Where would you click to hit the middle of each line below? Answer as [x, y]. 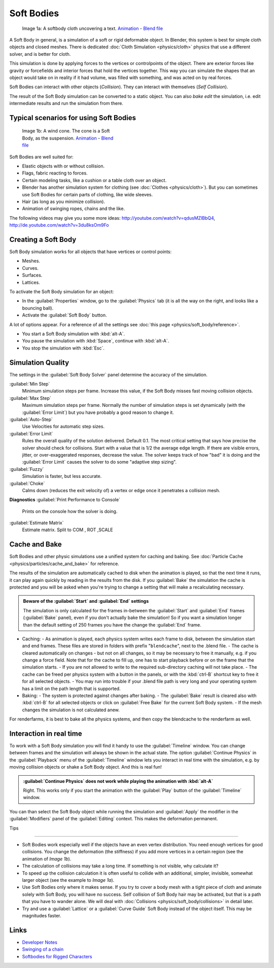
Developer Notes [40, 942]
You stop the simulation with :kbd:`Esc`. [63, 348]
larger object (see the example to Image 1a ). [68, 880]
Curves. [30, 268]
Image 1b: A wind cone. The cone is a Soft [66, 131]
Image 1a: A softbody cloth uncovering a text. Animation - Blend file [93, 28]
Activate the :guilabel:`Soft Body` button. [64, 315]
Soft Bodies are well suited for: [41, 157]
